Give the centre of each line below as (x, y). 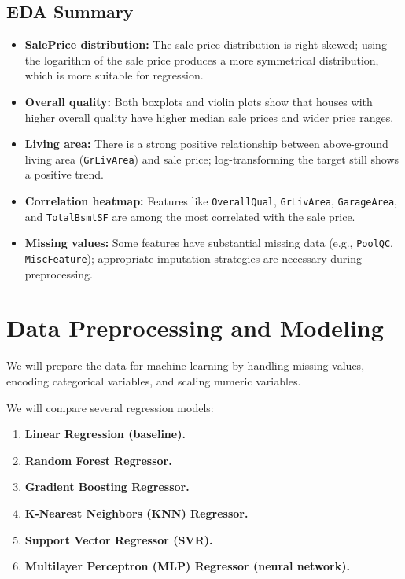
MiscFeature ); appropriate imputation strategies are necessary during (193, 258)
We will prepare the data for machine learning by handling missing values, (186, 365)
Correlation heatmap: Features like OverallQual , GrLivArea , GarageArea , (211, 201)
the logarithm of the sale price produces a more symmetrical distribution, (202, 59)
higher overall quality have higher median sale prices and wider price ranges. (209, 117)
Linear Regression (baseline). (105, 434)
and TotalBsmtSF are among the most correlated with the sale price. (190, 216)
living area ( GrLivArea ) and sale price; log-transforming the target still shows (212, 159)
